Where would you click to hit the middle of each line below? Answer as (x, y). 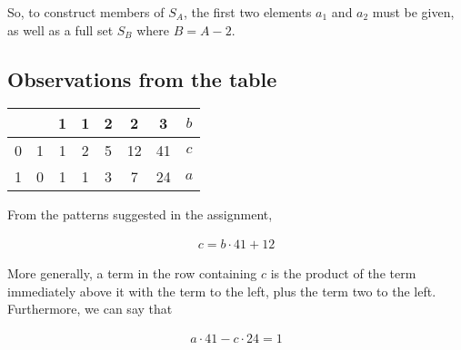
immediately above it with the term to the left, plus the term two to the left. (222, 291)
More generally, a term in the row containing (132, 273)
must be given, (413, 12)
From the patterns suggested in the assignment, (140, 214)
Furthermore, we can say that (90, 309)
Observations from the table (142, 78)
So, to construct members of (86, 12)
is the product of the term (343, 273)
